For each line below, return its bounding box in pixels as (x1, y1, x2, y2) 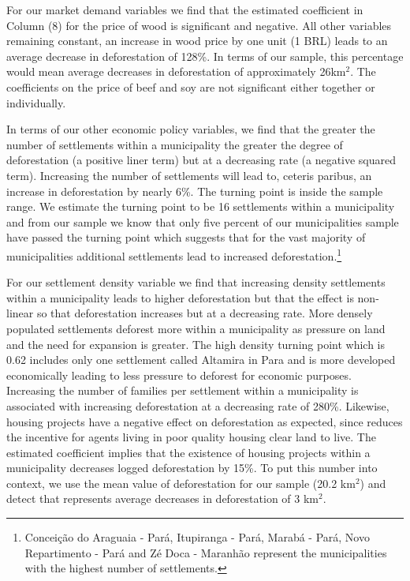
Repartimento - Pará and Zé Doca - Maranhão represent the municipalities (24, 544, 387, 560)
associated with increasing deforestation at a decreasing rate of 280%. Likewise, (6, 397, 389, 414)
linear (6, 305, 34, 321)
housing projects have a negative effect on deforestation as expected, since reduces (6, 413, 403, 429)
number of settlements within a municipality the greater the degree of (6, 136, 343, 152)
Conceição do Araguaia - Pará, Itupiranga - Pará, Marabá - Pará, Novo (24, 529, 370, 545)
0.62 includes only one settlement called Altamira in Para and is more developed (6, 351, 396, 368)
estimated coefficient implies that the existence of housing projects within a (6, 444, 371, 460)
